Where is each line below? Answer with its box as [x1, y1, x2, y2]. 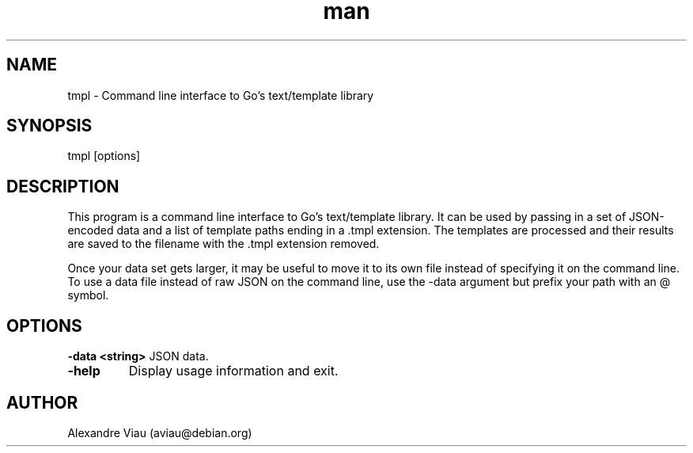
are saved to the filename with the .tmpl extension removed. [67, 237, 380, 251]
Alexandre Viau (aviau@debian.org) [67, 425, 252, 440]
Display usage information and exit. [128, 363, 339, 379]
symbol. [67, 288, 109, 303]
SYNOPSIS [6, 116, 93, 136]
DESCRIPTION [6, 176, 119, 196]
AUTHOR [6, 392, 78, 413]
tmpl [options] [67, 149, 141, 163]
